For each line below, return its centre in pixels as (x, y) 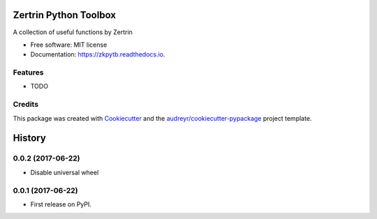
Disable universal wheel (65, 172)
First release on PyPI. (61, 204)
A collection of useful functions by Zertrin (73, 32)
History (30, 138)
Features (28, 73)
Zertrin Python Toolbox (65, 15)
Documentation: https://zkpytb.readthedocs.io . (98, 54)
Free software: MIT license (69, 45)
